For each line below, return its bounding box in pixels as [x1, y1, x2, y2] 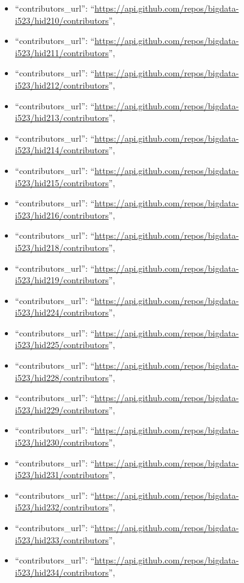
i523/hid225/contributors [15, 338, 109, 351]
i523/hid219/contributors [15, 273, 109, 286]
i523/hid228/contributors [15, 371, 109, 383]
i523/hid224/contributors [15, 306, 109, 319]
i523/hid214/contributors [15, 143, 109, 156]
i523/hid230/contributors [15, 436, 109, 449]
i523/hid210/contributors [15, 13, 109, 26]
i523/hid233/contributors [15, 533, 109, 546]
